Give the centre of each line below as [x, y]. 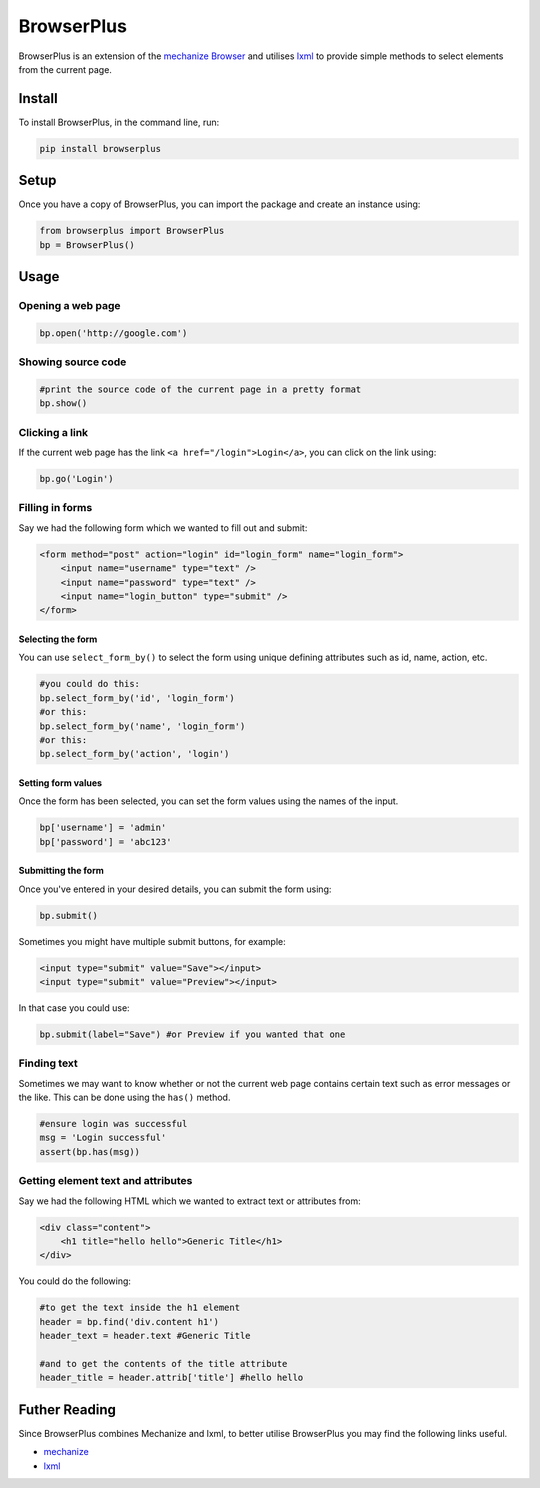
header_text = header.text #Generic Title [145, 1336]
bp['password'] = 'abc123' [105, 841]
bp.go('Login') [76, 479]
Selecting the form [58, 639]
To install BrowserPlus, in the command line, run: [119, 122]
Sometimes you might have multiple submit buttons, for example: [152, 941]
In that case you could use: [74, 1007]
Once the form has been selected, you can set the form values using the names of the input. [208, 801]
